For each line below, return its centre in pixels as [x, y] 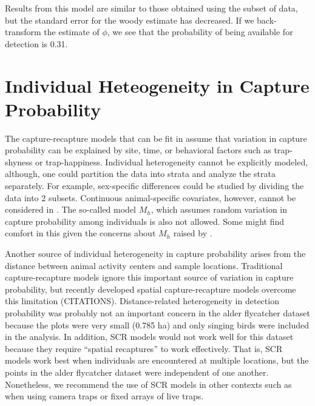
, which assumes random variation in [219, 209]
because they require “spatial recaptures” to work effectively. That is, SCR [144, 348]
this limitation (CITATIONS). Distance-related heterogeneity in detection [142, 301]
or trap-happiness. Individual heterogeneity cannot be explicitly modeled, [171, 161]
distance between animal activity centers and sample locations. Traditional [144, 265]
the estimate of [72, 32]
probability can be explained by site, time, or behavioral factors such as [138, 150]
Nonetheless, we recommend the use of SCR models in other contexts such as [148, 384]
